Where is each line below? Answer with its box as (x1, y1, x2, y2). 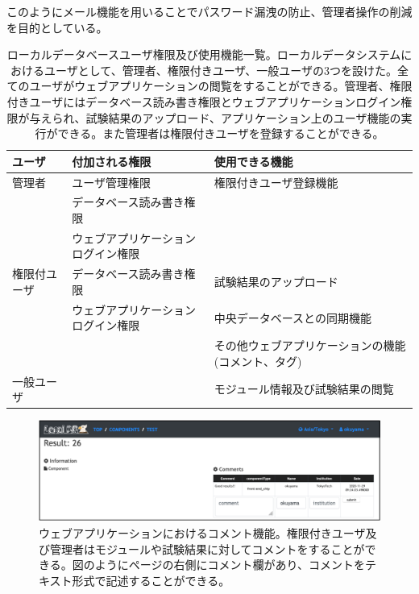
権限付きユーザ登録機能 (214, 173, 338, 190)
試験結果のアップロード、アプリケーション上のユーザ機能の (85, 109, 401, 126)
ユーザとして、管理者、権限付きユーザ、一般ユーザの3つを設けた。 (44, 61, 397, 78)
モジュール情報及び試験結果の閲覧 (214, 380, 394, 397)
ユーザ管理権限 (72, 173, 151, 190)
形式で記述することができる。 (72, 571, 230, 588)
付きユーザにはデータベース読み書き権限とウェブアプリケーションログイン (6, 93, 401, 110)
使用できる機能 (214, 152, 293, 169)
